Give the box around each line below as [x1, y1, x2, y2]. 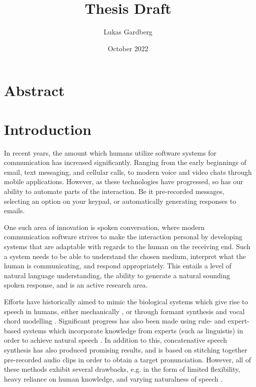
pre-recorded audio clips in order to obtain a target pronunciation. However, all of [4, 354, 251, 364]
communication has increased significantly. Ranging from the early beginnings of [4, 157, 247, 167]
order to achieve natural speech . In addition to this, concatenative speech [4, 335, 227, 345]
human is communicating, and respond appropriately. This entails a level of [4, 260, 232, 271]
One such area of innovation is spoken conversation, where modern [4, 222, 205, 232]
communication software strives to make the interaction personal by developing [4, 231, 243, 242]
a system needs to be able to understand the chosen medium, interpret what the [4, 251, 246, 261]
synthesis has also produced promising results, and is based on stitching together [4, 344, 248, 355]
